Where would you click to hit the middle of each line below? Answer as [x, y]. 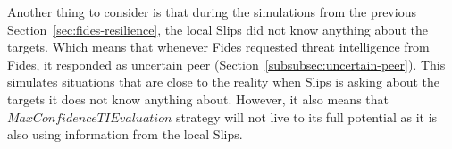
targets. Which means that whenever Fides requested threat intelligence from [218, 47]
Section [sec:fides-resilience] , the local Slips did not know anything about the [218, 29]
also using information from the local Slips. [125, 134]
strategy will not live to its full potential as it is [307, 116]
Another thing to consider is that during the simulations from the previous [212, 12]
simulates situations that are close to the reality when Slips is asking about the [224, 82]
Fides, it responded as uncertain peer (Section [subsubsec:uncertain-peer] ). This [226, 64]
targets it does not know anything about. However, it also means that [198, 99]
